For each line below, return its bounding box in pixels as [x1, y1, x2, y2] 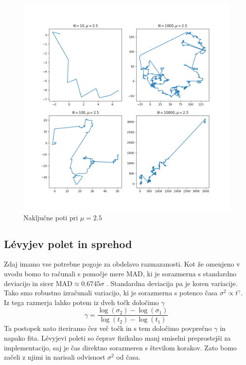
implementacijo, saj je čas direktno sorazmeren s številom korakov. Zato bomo [4, 342, 237, 352]
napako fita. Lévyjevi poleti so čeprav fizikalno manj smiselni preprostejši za [4, 333, 231, 343]
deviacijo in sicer [4, 278, 54, 288]
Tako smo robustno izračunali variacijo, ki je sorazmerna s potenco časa [4, 288, 218, 298]
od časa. [116, 352, 141, 362]
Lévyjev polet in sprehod [4, 236, 132, 251]
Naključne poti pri [23, 212, 78, 222]
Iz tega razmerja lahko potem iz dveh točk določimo [4, 297, 159, 307]
